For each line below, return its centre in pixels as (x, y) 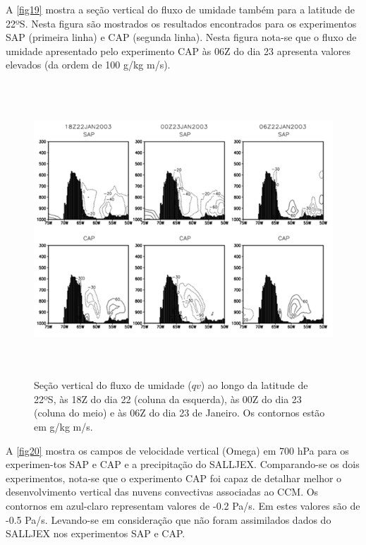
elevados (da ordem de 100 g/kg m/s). (88, 65)
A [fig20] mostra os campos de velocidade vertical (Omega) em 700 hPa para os (177, 450)
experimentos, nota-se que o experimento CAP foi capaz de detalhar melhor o (174, 478)
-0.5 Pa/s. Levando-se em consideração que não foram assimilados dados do (169, 519)
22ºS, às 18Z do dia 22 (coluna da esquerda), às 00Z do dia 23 (168, 399)
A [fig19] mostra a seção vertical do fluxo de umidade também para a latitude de (180, 9)
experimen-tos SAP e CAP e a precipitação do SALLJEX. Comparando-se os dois (183, 464)
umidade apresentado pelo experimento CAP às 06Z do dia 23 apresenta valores (178, 50)
